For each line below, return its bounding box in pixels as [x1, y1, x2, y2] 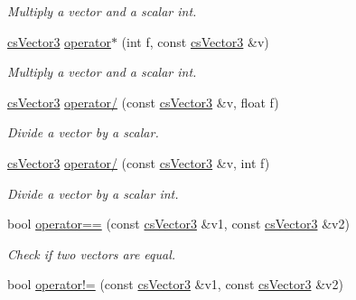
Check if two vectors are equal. [7, 244, 176, 263]
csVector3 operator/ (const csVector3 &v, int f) [7, 153, 270, 172]
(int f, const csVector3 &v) [121, 32, 269, 51]
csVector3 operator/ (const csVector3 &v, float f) [7, 92, 279, 111]
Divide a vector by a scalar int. [7, 183, 179, 202]
